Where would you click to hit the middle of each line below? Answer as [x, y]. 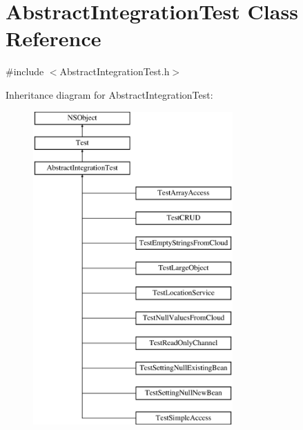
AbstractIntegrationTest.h [115, 71]
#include [25, 71]
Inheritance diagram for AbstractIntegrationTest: [109, 94]
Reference [53, 38]
